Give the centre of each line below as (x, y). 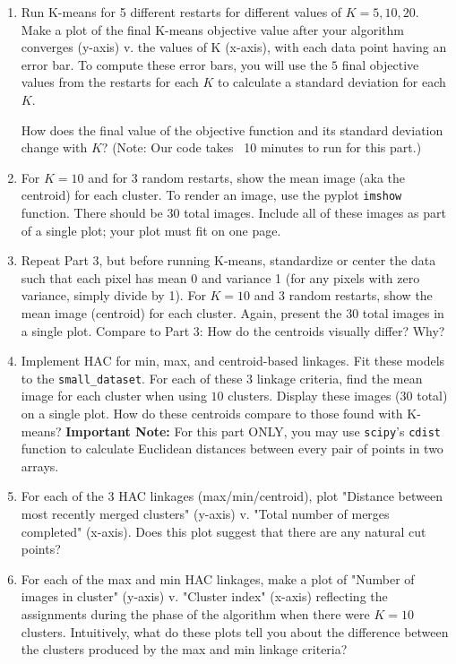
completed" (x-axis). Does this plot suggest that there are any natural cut (224, 531)
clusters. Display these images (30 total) (338, 396)
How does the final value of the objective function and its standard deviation (232, 129)
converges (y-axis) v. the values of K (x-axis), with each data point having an (234, 47)
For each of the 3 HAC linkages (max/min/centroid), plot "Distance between (232, 496)
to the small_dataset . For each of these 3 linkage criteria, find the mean (222, 378)
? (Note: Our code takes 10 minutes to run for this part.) (262, 147)
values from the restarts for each (110, 82)
